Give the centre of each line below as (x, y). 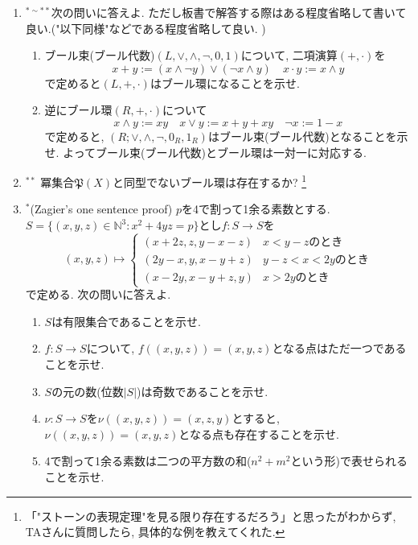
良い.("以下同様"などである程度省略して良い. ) (145, 28)
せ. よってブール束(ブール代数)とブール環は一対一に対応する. (205, 152)
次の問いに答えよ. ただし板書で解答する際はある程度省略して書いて (229, 12)
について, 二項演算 (289, 55)
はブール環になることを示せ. (225, 83)
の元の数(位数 (88, 391)
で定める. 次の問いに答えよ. (98, 294)
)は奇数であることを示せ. (203, 391)
